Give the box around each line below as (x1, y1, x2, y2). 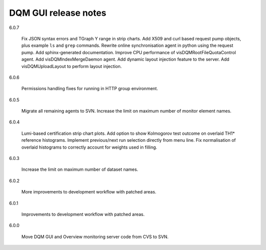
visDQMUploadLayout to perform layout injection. (21, 63, 122, 69)
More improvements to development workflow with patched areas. (21, 189, 157, 195)
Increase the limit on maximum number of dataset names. (21, 166, 138, 172)
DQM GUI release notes (9, 7, 106, 18)
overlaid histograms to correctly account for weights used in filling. (21, 144, 158, 150)
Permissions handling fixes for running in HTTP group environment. (21, 86, 159, 92)
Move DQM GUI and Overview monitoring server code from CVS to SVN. (21, 234, 169, 240)
